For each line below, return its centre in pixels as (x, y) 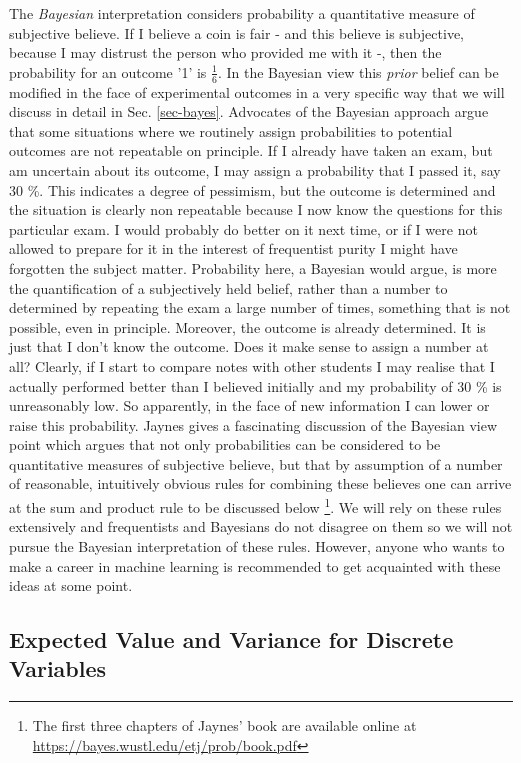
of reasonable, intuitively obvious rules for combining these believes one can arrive (260, 483)
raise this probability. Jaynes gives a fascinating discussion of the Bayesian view (253, 424)
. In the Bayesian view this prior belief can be (358, 71)
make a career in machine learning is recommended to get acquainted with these (255, 565)
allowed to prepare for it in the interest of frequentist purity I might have (233, 248)
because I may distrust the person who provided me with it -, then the (225, 52)
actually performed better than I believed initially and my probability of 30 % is (255, 385)
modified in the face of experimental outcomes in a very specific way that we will (257, 91)
